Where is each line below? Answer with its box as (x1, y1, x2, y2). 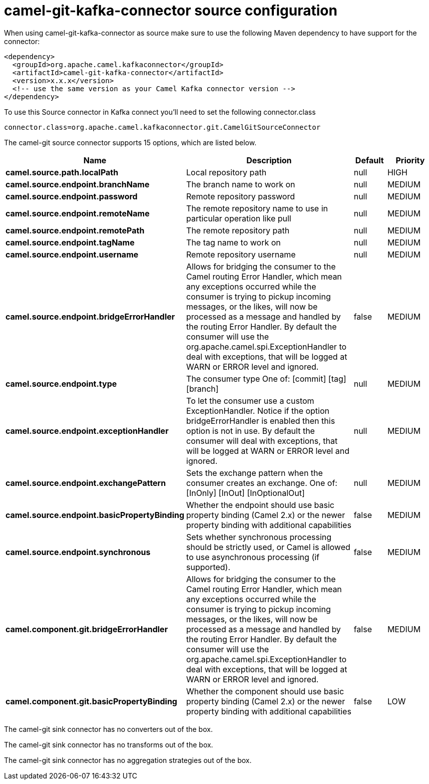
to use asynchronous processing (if (186, 552, 320, 562)
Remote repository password (186, 191, 295, 201)
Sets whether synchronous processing (186, 532, 332, 542)
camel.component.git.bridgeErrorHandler (6, 624, 168, 634)
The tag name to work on (186, 237, 281, 247)
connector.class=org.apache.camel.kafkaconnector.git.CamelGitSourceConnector (4, 123, 321, 131)
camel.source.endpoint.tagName (6, 237, 135, 247)
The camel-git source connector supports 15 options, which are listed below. (4, 138, 257, 147)
